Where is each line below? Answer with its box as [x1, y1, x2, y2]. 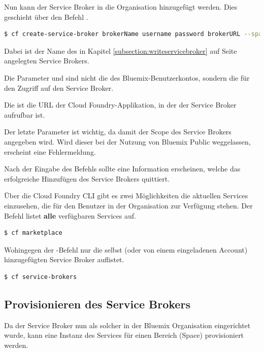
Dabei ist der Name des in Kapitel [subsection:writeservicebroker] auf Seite [4, 45, 237, 56]
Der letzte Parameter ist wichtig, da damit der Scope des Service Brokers [4, 126, 232, 137]
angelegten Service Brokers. [4, 55, 89, 66]
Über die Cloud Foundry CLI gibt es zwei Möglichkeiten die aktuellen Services [4, 190, 248, 201]
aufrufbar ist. [4, 109, 45, 120]
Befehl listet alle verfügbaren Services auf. [4, 210, 136, 221]
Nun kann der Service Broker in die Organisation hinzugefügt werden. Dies [4, 2, 238, 12]
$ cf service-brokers [4, 273, 77, 280]
